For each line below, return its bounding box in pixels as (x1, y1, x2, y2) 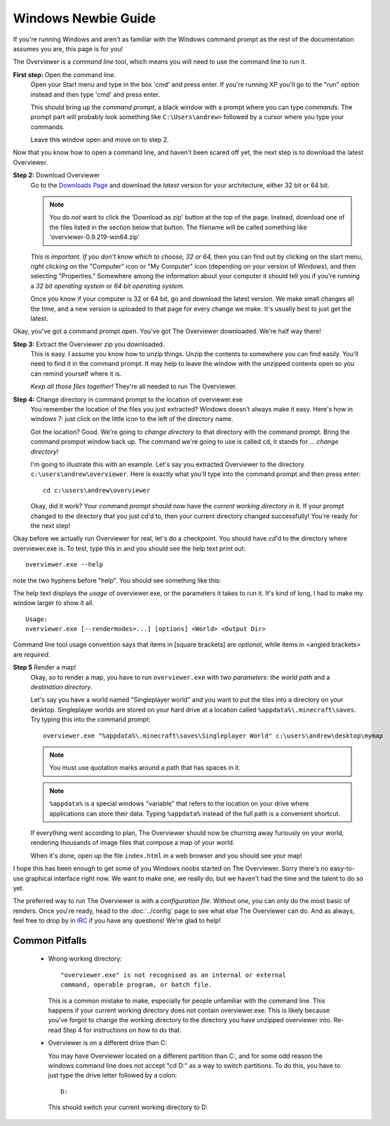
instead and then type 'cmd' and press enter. (30, 90, 161, 98)
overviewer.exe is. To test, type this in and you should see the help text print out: (13, 544, 246, 552)
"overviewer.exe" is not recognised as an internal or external (60, 971, 287, 979)
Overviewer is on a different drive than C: (48, 1038, 168, 1047)
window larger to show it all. (13, 599, 95, 607)
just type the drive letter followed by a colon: (48, 1071, 177, 1080)
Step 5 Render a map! (13, 663, 76, 672)
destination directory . (30, 683, 93, 691)
